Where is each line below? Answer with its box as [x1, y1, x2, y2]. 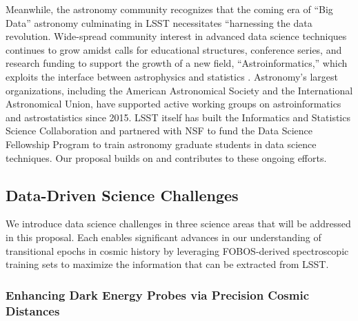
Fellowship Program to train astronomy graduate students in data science [6, 136, 317, 151]
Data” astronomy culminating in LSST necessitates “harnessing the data [6, 15, 312, 30]
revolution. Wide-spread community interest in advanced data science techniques [6, 29, 347, 43]
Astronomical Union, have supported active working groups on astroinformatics [6, 96, 341, 111]
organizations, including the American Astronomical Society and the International [6, 83, 353, 97]
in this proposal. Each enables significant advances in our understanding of [6, 229, 321, 244]
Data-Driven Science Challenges [6, 184, 239, 205]
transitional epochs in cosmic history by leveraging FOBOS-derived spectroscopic [6, 243, 349, 258]
